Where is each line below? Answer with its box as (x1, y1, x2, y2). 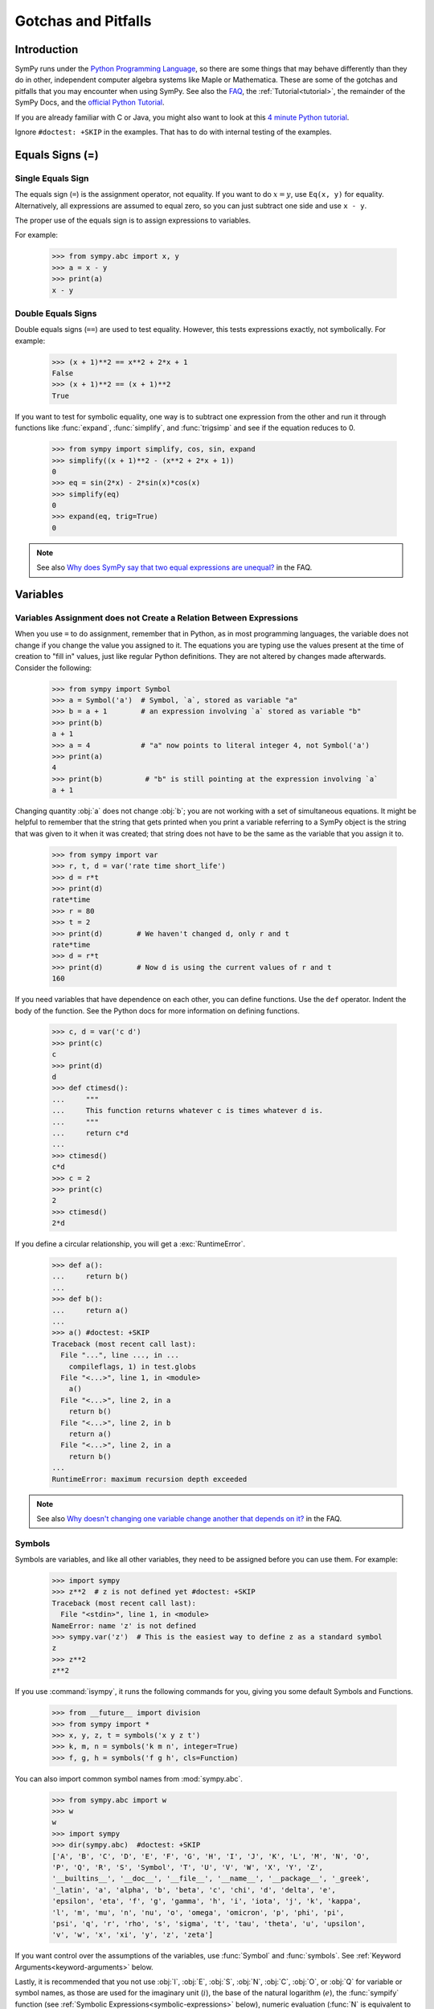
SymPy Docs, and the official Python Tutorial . (14, 97, 165, 108)
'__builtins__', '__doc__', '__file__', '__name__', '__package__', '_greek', (51, 1874, 370, 1884)
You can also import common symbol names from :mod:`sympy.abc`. (14, 1774, 243, 1783)
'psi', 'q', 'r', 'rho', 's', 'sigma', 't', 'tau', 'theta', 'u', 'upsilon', (51, 1919, 366, 1928)
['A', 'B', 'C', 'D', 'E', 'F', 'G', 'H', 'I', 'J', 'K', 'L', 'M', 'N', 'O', (51, 1851, 370, 1860)
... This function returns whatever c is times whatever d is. (51, 1106, 324, 1115)
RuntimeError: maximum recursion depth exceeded (51, 1475, 248, 1483)
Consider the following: (14, 663, 92, 673)
